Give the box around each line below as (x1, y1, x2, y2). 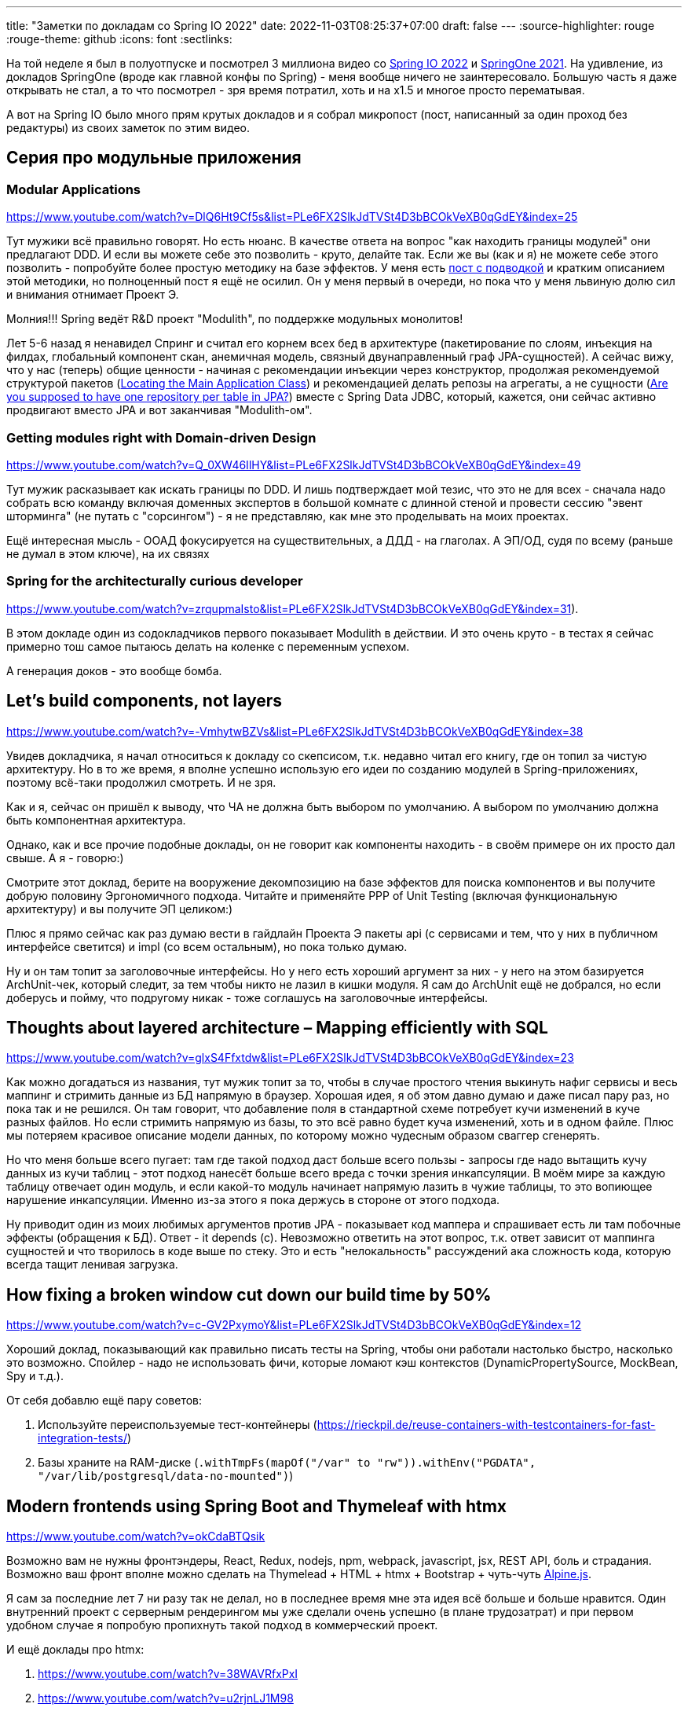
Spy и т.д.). (6, 1369, 64, 1383)
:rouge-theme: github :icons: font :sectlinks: (6, 32, 232, 46)
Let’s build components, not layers (6, 691, 283, 711)
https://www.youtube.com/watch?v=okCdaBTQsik (6, 1529, 265, 1544)
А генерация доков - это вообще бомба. (6, 663, 222, 677)
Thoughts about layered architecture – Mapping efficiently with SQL (6, 1017, 548, 1037)
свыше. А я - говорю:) (6, 850, 124, 865)
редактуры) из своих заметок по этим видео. (6, 121, 250, 134)
